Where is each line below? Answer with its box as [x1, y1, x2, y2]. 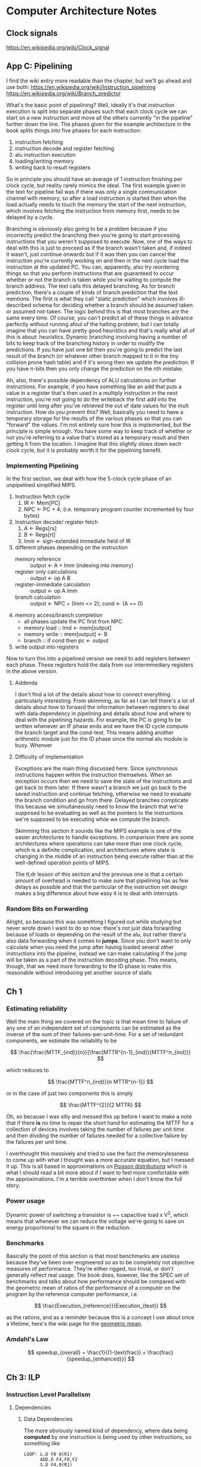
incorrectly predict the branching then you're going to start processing [6, 232, 181, 239]
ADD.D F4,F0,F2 [39, 1457, 78, 1463]
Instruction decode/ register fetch [14, 519, 98, 526]
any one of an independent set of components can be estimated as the [6, 1024, 181, 1031]
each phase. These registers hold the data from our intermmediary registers [6, 661, 193, 668]
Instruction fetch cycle [14, 493, 71, 500]
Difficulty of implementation [14, 753, 84, 760]
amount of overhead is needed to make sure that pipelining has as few [14, 877, 188, 884]
